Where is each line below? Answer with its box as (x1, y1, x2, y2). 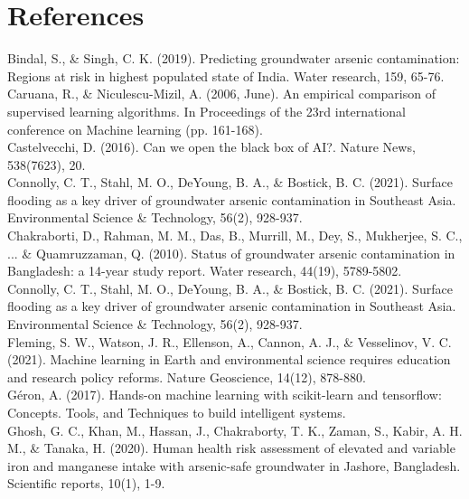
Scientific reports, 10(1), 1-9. (7, 474, 165, 493)
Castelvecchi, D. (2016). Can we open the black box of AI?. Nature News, (7, 137, 416, 156)
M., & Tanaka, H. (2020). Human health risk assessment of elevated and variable (7, 438, 455, 457)
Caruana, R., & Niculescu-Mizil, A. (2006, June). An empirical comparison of (7, 84, 436, 103)
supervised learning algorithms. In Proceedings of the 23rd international (7, 101, 407, 120)
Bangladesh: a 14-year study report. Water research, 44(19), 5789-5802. (7, 261, 402, 280)
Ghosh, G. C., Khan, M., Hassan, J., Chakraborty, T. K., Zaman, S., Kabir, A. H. (7, 420, 463, 439)
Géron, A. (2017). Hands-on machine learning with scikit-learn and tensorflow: (7, 385, 442, 404)
